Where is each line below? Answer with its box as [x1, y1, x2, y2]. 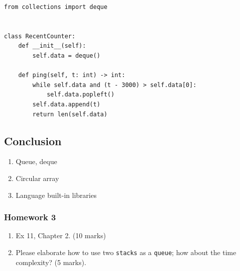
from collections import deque [4, 3, 108, 10]
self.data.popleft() [46, 91, 115, 98]
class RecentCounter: [4, 32, 76, 40]
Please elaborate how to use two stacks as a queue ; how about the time [15, 247, 237, 257]
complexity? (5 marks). [15, 257, 87, 267]
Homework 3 [4, 211, 56, 223]
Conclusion [4, 133, 62, 148]
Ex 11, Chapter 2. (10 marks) [15, 230, 106, 241]
